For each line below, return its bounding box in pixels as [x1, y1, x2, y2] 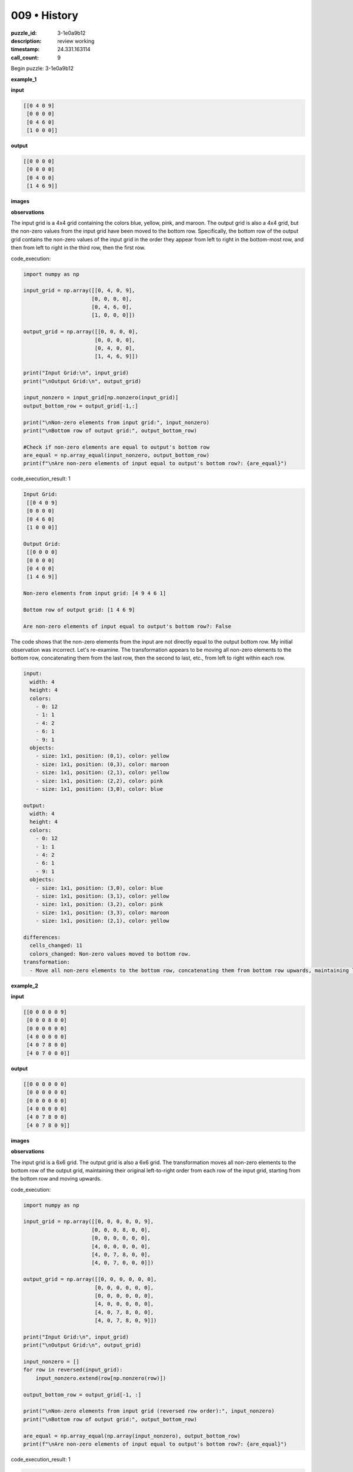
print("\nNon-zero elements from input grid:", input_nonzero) [23, 419, 210, 426]
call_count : [11, 54, 39, 61]
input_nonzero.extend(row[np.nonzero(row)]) [35, 1375, 166, 1381]
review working [57, 37, 95, 44]
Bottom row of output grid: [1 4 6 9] [23, 606, 135, 613]
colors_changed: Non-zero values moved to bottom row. [29, 950, 191, 957]
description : [11, 37, 42, 44]
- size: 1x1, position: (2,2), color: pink [35, 777, 163, 784]
